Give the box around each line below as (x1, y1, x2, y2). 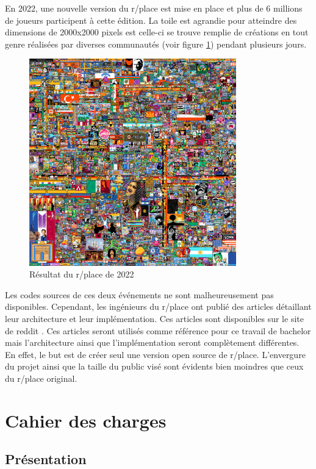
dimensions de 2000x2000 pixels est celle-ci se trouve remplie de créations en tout (5, 26, 309, 38)
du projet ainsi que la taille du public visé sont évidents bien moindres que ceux (5, 360, 304, 373)
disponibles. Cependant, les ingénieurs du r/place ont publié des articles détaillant (5, 300, 312, 313)
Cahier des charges (5, 407, 167, 432)
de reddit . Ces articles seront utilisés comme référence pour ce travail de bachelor (5, 324, 311, 337)
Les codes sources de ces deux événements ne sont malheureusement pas (5, 288, 274, 301)
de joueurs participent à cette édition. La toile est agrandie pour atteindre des (5, 13, 297, 26)
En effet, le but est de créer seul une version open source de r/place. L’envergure (5, 348, 306, 360)
